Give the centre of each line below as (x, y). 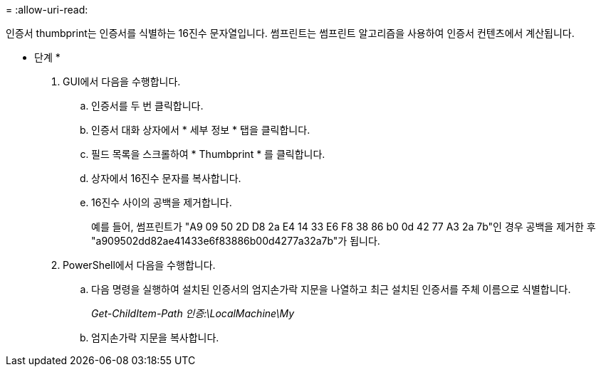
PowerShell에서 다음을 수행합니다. (139, 265)
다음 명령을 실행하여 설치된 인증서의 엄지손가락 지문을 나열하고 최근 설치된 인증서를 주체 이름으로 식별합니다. (331, 289)
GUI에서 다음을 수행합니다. (122, 81)
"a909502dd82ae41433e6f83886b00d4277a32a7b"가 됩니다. (236, 241)
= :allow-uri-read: (47, 10)
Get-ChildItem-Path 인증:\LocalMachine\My (193, 313)
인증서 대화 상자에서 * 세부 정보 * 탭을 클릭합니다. (201, 130)
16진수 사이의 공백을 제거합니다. (162, 202)
